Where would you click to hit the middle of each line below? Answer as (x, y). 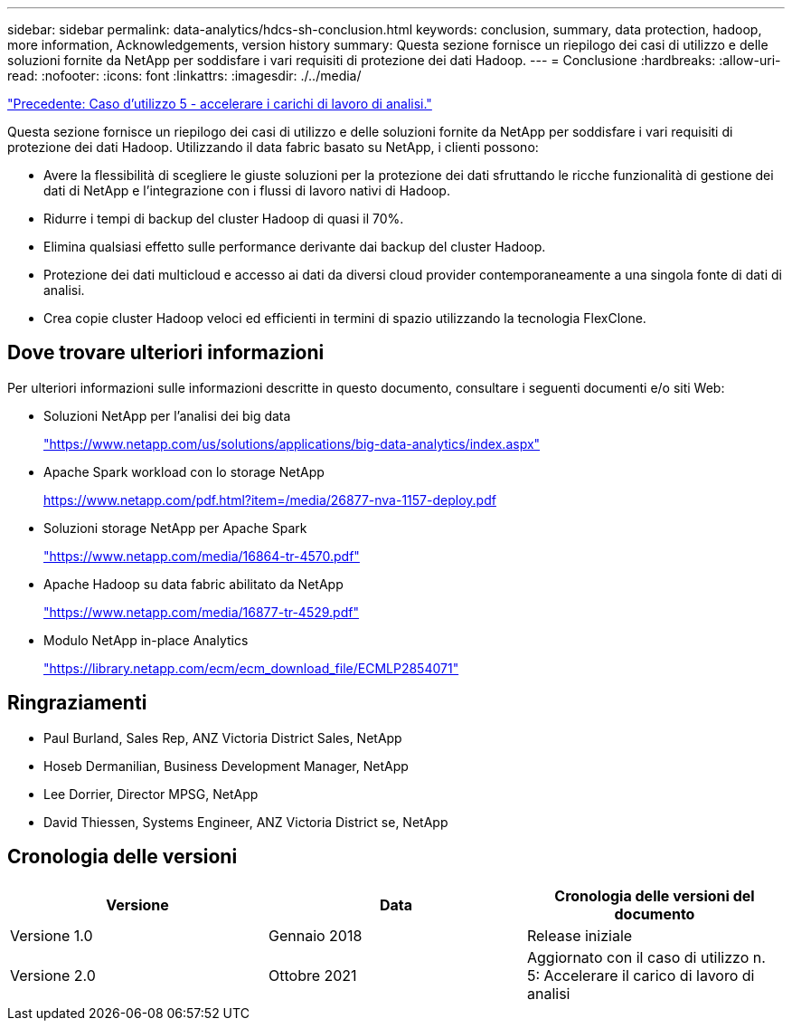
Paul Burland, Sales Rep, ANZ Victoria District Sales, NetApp (223, 738)
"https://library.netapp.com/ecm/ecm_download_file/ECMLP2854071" (251, 668)
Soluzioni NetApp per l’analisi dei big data (167, 415)
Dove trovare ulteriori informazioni (166, 353)
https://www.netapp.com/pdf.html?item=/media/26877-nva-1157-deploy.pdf (270, 500)
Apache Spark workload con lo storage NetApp (184, 471)
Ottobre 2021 (312, 975)
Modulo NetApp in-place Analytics (146, 640)
